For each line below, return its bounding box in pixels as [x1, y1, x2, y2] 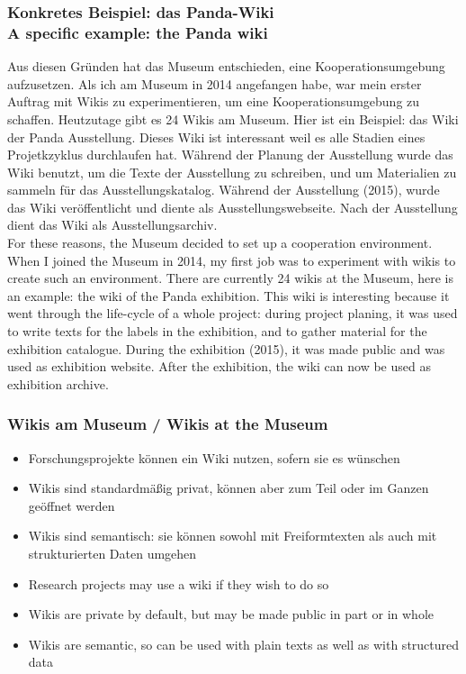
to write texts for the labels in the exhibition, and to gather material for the [7, 322, 427, 341]
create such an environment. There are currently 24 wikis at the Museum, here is [7, 269, 453, 287]
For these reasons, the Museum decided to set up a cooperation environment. [7, 233, 433, 252]
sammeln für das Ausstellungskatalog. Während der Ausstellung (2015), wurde [7, 180, 440, 199]
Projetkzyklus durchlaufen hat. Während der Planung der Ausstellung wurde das [7, 145, 453, 164]
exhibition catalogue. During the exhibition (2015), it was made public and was [7, 339, 445, 358]
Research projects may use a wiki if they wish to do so [28, 574, 329, 593]
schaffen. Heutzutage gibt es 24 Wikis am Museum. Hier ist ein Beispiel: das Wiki [7, 109, 459, 128]
